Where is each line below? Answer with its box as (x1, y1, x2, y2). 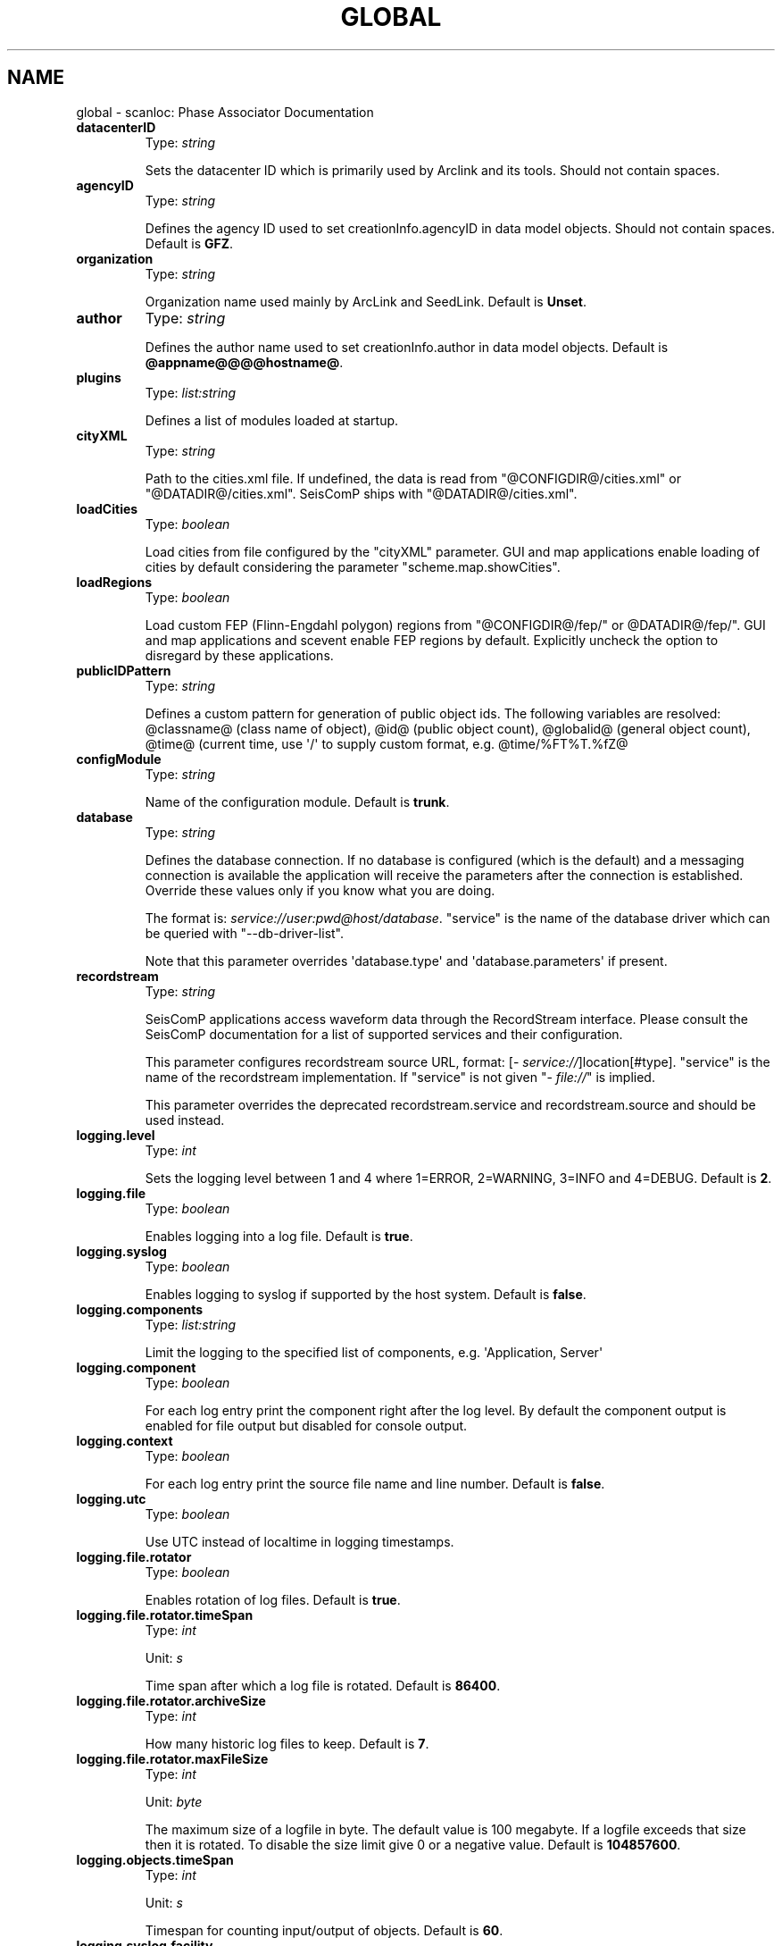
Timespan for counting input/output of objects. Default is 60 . (145, 1922, 503, 1938)
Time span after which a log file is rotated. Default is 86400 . (145, 1677, 501, 1693)
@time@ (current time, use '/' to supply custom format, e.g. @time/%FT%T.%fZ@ (145, 735, 628, 751)
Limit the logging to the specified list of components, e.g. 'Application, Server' (145, 1344, 603, 1360)
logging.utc (76, 1490, 146, 1506)
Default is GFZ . (145, 235, 234, 251)
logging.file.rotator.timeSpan (76, 1606, 254, 1623)
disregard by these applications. (145, 647, 334, 663)
